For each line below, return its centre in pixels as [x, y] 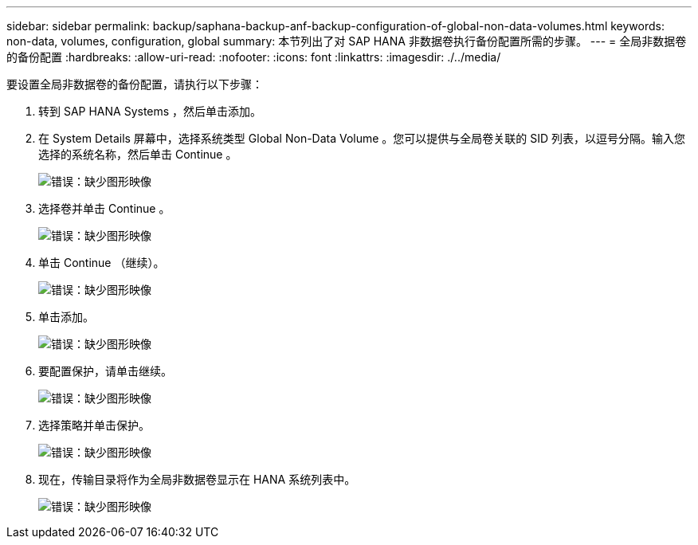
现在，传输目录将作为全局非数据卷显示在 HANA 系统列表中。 [197, 479]
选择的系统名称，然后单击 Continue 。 [138, 154]
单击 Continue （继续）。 [102, 263]
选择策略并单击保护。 [94, 425]
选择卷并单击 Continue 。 [104, 208]
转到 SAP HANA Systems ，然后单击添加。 [150, 111]
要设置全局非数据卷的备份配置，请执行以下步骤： [135, 84]
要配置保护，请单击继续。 [105, 371]
